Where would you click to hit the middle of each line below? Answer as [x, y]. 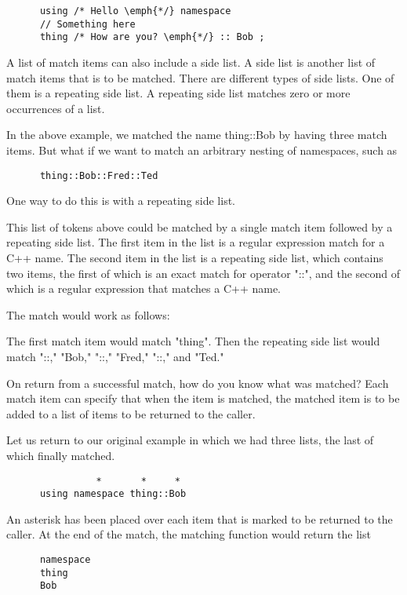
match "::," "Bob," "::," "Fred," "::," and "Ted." [115, 356]
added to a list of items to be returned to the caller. [131, 413]
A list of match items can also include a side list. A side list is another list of [191, 62]
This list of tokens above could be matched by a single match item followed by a [200, 226]
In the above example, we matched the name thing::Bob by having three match [197, 135]
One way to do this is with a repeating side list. [121, 201]
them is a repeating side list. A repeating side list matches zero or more [178, 93]
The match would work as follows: [88, 314]
